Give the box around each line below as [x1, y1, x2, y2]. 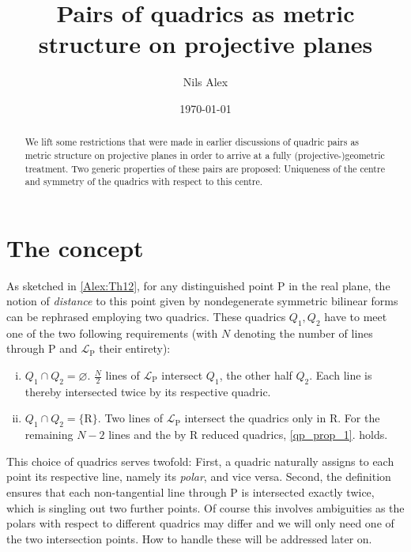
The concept [6, 231, 144, 263]
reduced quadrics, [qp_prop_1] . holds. [201, 426, 388, 443]
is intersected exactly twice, [241, 484, 375, 500]
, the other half [219, 367, 292, 384]
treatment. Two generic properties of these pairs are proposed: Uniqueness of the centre [25, 161, 385, 175]
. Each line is [309, 367, 372, 384]
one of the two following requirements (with [6, 324, 218, 341]
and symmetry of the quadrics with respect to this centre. [25, 175, 263, 188]
